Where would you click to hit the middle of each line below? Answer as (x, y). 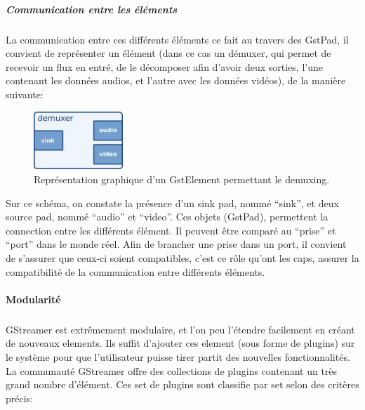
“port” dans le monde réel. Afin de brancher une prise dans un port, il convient (176, 244)
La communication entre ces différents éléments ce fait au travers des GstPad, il (177, 39)
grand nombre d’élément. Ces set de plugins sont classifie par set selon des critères (182, 384)
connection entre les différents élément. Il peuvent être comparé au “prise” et (171, 230)
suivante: (25, 94)
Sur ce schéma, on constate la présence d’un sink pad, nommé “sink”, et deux (172, 203)
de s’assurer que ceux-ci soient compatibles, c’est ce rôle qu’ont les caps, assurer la (182, 257)
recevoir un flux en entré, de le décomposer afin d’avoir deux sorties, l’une (164, 66)
